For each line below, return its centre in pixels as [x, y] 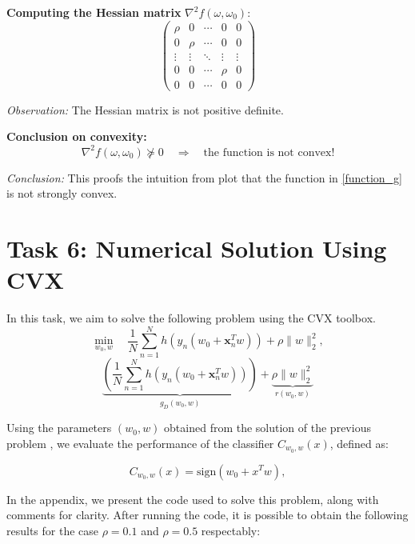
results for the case [53, 530]
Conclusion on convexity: [77, 136]
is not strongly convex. [62, 193]
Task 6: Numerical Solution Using [197, 248]
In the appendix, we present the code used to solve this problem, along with [193, 499]
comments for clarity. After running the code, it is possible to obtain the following [207, 515]
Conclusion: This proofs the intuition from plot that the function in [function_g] [204, 177]
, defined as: [359, 443]
